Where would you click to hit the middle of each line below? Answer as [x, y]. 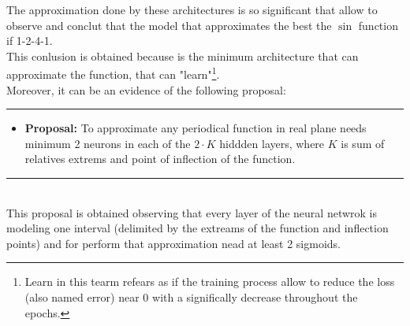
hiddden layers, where [272, 143]
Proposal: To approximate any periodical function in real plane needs [196, 128]
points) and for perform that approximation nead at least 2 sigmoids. [174, 243]
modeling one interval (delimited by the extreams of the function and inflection [198, 228]
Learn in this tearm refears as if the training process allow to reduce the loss [210, 282]
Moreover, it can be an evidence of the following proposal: [146, 89]
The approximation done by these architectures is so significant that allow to [192, 9]
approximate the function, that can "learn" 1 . [113, 73]
